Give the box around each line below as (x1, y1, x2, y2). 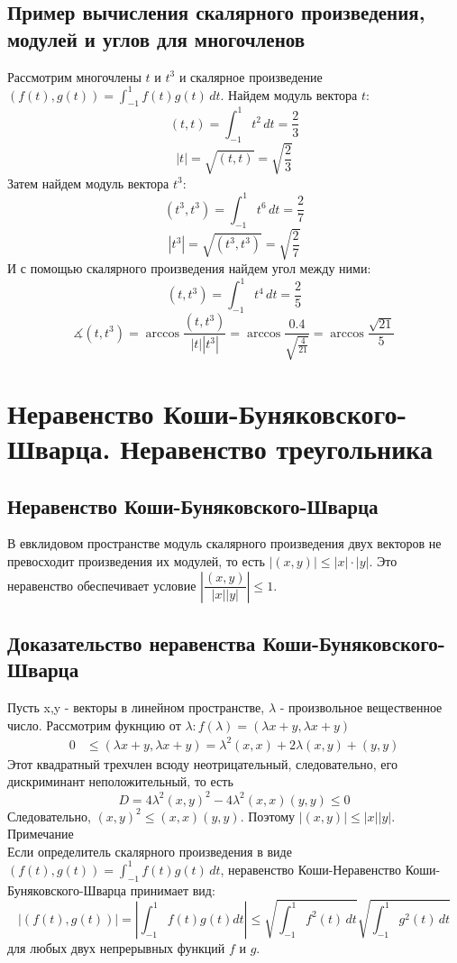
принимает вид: (130, 880, 215, 899)
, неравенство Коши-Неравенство (220, 859, 401, 878)
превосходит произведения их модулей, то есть (7, 551, 265, 570)
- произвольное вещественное (279, 698, 443, 717)
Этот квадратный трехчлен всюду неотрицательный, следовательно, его (7, 754, 398, 773)
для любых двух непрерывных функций (7, 938, 225, 957)
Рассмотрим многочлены (7, 67, 142, 86)
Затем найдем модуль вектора (7, 173, 169, 192)
